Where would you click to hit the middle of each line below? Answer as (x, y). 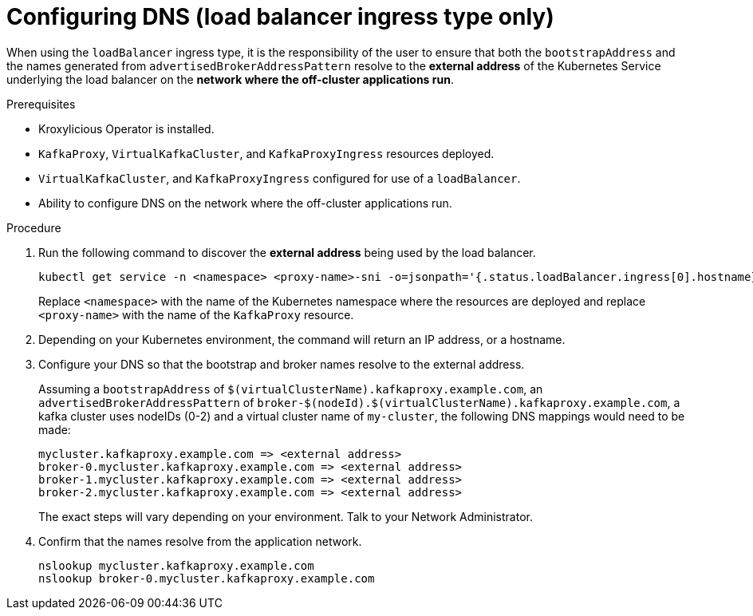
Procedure (34, 227)
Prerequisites (41, 104)
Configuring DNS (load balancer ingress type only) (280, 17)
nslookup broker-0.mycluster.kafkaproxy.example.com (207, 578)
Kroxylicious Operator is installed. (126, 128)
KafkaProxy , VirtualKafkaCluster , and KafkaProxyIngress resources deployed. (266, 153)
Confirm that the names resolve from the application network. (200, 541)
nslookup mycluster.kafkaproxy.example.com (176, 565)
